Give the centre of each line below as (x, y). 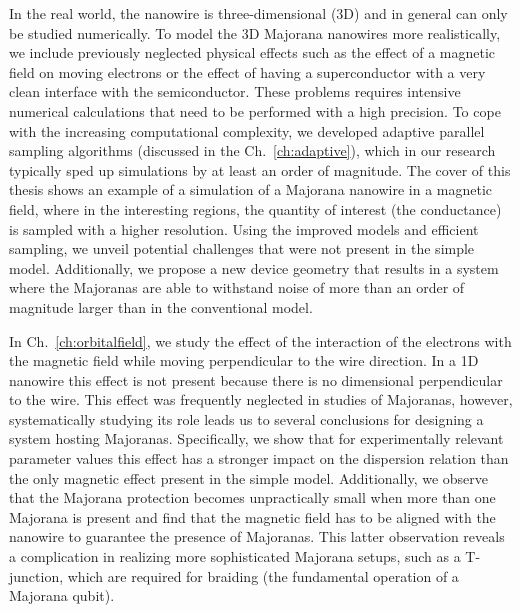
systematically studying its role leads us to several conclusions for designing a (246, 418)
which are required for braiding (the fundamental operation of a (263, 575)
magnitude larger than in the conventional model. (161, 306)
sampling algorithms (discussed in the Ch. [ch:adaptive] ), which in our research (252, 150)
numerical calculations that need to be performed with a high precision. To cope (255, 110)
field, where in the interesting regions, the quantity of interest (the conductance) (255, 208)
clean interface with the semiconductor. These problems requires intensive (235, 91)
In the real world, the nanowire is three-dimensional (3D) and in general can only (258, 13)
